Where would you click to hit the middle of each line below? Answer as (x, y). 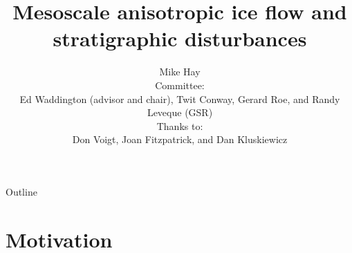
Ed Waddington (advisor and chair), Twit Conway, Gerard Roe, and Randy (180, 99)
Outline (21, 191)
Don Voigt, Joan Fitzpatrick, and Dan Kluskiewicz (180, 139)
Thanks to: (180, 125)
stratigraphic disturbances (180, 38)
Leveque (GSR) (180, 112)
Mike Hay (180, 72)
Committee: (180, 85)
